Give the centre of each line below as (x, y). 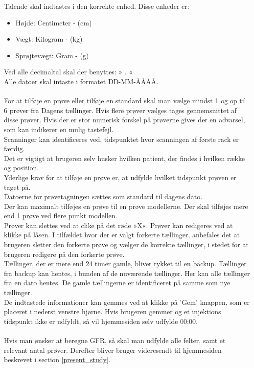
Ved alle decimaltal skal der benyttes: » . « (69, 72)
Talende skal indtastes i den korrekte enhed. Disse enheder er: (97, 6)
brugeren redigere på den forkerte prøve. (64, 254)
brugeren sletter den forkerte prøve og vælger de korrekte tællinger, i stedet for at (126, 244)
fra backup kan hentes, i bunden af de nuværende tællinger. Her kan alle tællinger (127, 273)
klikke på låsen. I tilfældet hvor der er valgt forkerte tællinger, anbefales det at (122, 235)
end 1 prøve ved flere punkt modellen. (61, 216)
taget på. (17, 187)
